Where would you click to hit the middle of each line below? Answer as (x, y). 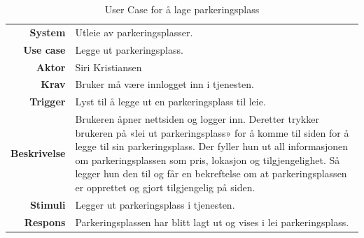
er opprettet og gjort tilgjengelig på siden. (165, 187)
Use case (44, 49)
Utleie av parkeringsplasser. (134, 32)
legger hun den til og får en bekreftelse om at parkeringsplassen (211, 173)
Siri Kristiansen (108, 67)
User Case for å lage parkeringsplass (182, 9)
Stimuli (48, 204)
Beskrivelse (38, 153)
